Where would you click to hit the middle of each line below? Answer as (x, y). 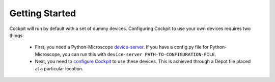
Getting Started (43, 13)
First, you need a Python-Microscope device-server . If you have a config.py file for (122, 47)
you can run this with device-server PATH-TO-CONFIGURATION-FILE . (139, 54)
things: (17, 35)
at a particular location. (59, 68)
